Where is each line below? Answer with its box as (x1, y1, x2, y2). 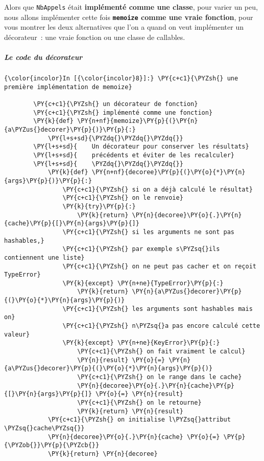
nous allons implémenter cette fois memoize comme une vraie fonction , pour (4, 11, 253, 22)
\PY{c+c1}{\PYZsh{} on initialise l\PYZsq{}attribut (47, 416, 231, 424)
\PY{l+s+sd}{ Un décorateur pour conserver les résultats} (33, 143, 249, 151)
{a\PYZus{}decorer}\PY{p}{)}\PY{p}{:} (4, 126, 136, 133)
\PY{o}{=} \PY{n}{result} (95, 390, 183, 398)
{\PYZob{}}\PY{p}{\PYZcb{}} (4, 442, 100, 449)
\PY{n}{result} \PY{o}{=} (77, 356, 165, 364)
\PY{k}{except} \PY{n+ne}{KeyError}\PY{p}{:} (62, 339, 220, 347)
